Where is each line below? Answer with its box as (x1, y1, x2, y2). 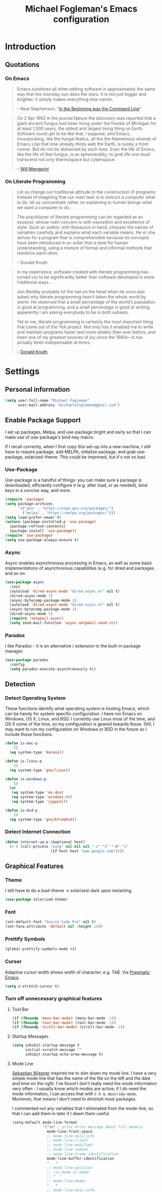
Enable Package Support (5, 416, 81, 424)
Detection (5, 680, 35, 688)
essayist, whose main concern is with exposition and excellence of (16, 219, 150, 225)
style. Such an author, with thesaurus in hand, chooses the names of (16, 225, 154, 230)
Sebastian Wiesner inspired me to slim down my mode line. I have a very (12, 1070, 157, 1076)
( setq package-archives (5, 501, 53, 506)
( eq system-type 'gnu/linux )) (9, 768, 70, 772)
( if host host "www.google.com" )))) (50, 848, 124, 854)
